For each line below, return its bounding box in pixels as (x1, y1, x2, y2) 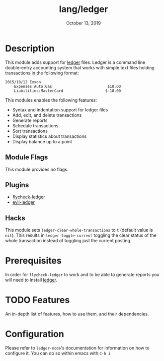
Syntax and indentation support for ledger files (12, 106, 108, 113)
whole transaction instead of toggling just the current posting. (5, 238, 132, 244)
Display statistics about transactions (12, 133, 87, 139)
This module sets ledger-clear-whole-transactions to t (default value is (5, 227, 153, 233)
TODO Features (5, 295, 70, 306)
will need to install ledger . (5, 277, 58, 283)
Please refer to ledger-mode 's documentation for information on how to (5, 345, 150, 351)
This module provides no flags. (5, 166, 69, 172)
